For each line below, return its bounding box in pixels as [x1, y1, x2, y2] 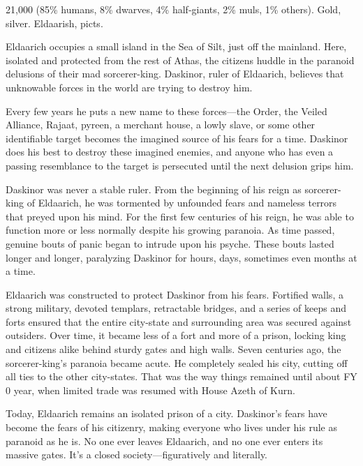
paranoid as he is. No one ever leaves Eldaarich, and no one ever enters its [6, 433, 323, 448]
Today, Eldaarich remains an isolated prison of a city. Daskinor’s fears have [6, 406, 327, 421]
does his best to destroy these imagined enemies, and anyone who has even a [6, 144, 334, 159]
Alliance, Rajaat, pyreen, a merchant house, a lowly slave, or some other [6, 117, 316, 132]
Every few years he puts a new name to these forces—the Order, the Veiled [6, 103, 327, 118]
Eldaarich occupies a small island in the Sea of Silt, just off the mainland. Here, [6, 39, 347, 54]
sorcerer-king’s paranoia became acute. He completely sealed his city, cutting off [6, 355, 348, 370]
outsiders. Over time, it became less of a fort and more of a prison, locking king [6, 328, 346, 343]
